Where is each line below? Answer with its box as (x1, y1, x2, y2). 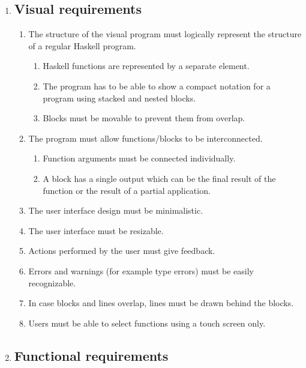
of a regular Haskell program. (28, 39, 136, 52)
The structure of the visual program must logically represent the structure (28, 28, 302, 40)
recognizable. (28, 276, 76, 289)
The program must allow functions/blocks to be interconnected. (28, 131, 263, 144)
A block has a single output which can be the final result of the (43, 172, 276, 184)
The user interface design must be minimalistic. (28, 204, 203, 217)
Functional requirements (14, 346, 169, 364)
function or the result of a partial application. (43, 184, 211, 196)
